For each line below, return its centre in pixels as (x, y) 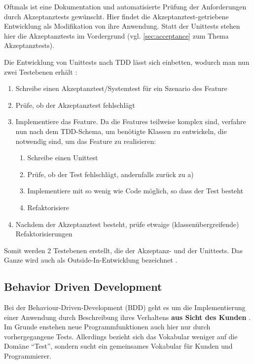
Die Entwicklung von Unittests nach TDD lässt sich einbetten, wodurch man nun (127, 62)
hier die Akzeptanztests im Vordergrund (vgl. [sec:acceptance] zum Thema (116, 35)
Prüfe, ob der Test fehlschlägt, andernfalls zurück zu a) (110, 174)
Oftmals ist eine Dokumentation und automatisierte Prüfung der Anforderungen (125, 6)
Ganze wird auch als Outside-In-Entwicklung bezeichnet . (91, 260)
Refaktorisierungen (44, 234)
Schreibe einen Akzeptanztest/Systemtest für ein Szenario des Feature (121, 88)
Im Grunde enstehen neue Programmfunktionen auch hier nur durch (107, 327)
